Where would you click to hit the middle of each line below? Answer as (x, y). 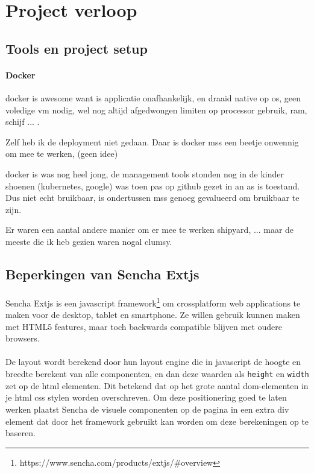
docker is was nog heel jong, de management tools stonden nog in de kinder (145, 173)
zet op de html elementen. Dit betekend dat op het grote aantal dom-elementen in (157, 385)
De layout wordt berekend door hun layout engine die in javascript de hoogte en (153, 362)
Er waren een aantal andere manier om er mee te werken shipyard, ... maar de (150, 230)
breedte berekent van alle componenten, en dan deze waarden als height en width (157, 374)
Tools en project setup (77, 48)
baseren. (20, 433)
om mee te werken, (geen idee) (62, 154)
